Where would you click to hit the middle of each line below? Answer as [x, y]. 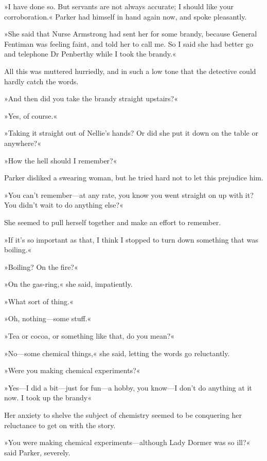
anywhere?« [23, 143]
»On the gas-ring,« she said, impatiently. [68, 284]
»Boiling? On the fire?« [41, 266]
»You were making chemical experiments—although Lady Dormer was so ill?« [127, 442]
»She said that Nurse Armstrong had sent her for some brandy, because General [131, 34]
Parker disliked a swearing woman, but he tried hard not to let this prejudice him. [134, 178]
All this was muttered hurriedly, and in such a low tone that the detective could [130, 71]
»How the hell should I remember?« [61, 160]
